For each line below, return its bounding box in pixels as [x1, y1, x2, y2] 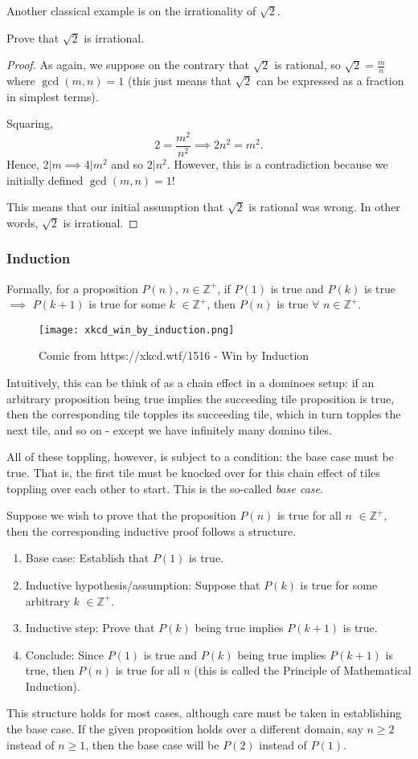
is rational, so [274, 56, 341, 73]
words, [6, 214, 39, 231]
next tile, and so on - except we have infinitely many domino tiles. [6, 421, 332, 438]
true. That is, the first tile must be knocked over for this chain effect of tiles [6, 463, 380, 480]
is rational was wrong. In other [248, 198, 400, 215]
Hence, [6, 155, 39, 172]
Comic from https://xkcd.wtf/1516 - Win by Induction [39, 347, 309, 364]
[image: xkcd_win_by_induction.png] [39, 324, 235, 336]
